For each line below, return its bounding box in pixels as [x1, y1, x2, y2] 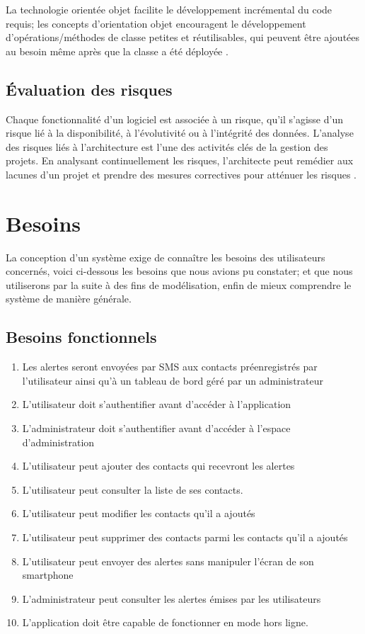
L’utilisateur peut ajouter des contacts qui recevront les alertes [22, 458, 295, 473]
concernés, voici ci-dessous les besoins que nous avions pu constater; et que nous [6, 264, 353, 278]
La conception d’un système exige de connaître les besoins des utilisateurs [6, 249, 325, 264]
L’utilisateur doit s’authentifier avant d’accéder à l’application [22, 397, 291, 412]
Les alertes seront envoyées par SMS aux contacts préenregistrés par [22, 359, 318, 374]
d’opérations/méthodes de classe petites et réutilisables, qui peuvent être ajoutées [6, 30, 360, 45]
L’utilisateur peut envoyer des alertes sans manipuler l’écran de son [22, 553, 314, 568]
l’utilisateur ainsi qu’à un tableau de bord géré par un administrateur [22, 373, 324, 387]
